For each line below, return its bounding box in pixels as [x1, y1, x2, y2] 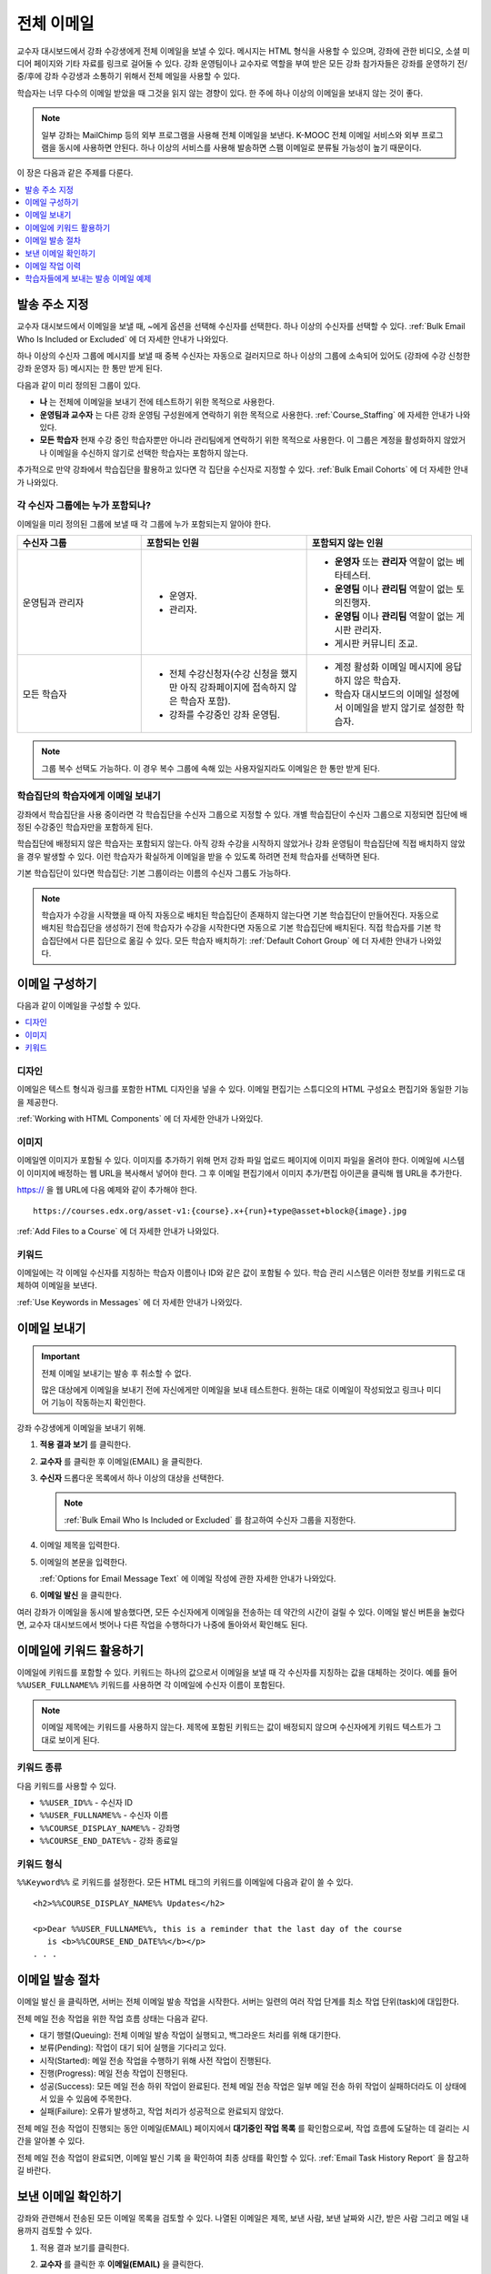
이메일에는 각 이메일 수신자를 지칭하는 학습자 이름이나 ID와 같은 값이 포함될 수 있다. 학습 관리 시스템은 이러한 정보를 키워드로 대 [16, 1267, 466, 1278]
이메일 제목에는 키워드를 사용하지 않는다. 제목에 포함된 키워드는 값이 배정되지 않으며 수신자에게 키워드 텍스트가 [41, 1722, 432, 1733]
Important [41, 1351, 81, 1362]
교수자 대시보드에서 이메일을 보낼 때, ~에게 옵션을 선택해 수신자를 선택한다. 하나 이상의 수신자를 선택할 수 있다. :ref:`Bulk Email [16, 321, 466, 332]
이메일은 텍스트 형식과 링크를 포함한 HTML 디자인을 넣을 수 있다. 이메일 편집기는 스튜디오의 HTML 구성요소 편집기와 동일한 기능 [16, 1083, 469, 1095]
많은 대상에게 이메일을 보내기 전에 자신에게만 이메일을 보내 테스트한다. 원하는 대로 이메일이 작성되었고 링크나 [41, 1384, 425, 1395]
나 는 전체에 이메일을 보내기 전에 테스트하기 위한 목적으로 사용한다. [39, 397, 275, 408]
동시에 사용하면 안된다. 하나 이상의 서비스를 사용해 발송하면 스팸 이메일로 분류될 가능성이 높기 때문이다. [57, 142, 422, 153]
